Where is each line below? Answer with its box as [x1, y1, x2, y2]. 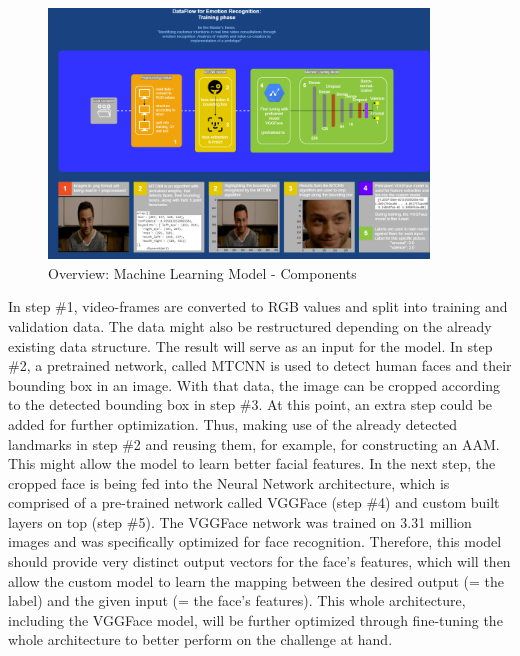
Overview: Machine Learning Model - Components [48, 262, 357, 283]
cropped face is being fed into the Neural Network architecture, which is [8, 472, 450, 493]
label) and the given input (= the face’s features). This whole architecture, [8, 590, 466, 611]
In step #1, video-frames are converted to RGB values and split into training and [8, 296, 508, 317]
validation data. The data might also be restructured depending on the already [8, 315, 492, 336]
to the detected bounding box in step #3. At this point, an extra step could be [8, 394, 493, 415]
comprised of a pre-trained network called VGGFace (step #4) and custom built [8, 492, 500, 513]
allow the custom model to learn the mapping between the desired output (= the [8, 570, 505, 591]
